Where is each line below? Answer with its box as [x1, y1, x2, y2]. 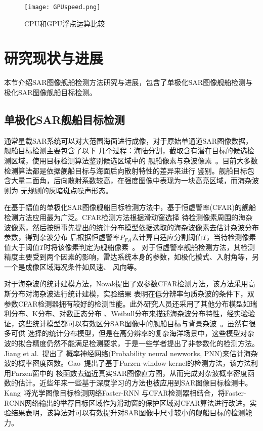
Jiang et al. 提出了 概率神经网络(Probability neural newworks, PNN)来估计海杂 [4, 348, 258, 358]
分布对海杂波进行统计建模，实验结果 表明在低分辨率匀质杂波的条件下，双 [11, 288, 254, 299]
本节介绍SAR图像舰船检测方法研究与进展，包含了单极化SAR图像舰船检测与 [4, 77, 253, 88]
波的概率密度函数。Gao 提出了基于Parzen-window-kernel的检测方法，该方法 [4, 358, 251, 368]
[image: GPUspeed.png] [24, 4, 101, 11]
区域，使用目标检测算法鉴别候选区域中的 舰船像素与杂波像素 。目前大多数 [11, 155, 258, 165]
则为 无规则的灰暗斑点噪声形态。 [4, 185, 113, 195]
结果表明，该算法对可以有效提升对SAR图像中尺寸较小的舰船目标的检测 [11, 407, 245, 418]
